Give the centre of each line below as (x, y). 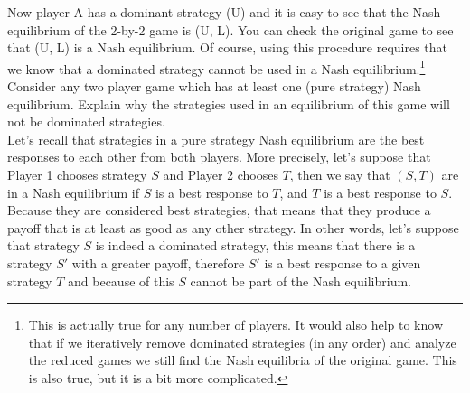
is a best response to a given (343, 262)
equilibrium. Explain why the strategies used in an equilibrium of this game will (229, 103)
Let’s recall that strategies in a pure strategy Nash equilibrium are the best (216, 139)
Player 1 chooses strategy (77, 174)
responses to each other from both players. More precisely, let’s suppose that (219, 157)
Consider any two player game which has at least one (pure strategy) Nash (214, 86)
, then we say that (340, 174)
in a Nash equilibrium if (73, 192)
